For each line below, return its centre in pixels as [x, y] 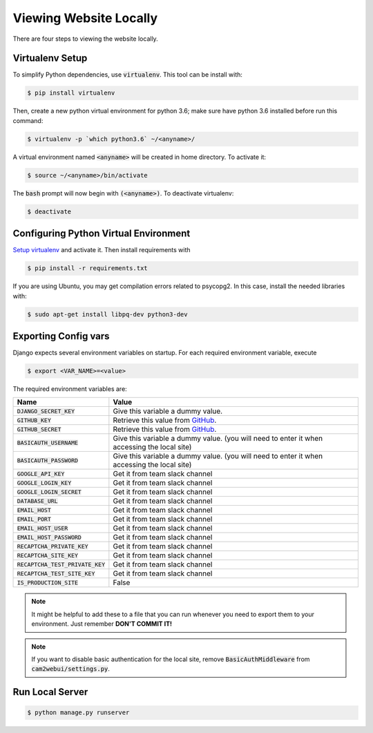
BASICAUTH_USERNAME [48, 442]
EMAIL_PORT [34, 519]
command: [28, 120]
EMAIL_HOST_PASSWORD [49, 537]
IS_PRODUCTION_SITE [48, 583]
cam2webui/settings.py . [71, 669]
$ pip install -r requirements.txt [87, 268]
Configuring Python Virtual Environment [102, 234]
